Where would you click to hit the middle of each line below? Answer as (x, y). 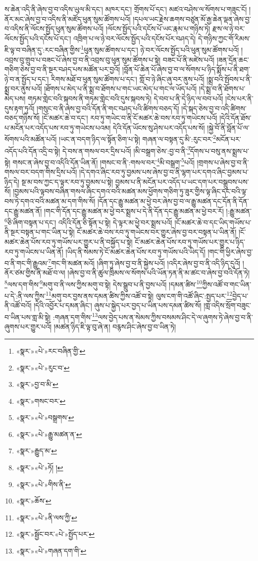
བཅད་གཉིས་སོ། (22, 118)
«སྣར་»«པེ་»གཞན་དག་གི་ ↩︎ (51, 551)
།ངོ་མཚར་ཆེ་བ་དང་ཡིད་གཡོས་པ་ (213, 222)
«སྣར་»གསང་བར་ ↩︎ (41, 401)
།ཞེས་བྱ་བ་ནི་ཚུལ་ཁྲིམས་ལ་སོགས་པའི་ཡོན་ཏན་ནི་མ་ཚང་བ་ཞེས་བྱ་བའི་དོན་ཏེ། (159, 273)
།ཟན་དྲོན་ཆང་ (233, 59)
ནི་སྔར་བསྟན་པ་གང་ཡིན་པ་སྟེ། (40, 232)
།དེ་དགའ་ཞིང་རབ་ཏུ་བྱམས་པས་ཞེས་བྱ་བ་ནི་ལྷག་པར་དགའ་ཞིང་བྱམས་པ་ (164, 172)
